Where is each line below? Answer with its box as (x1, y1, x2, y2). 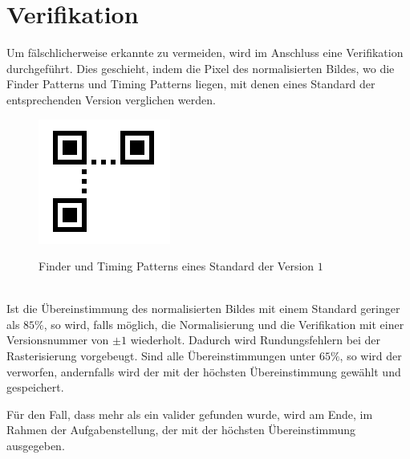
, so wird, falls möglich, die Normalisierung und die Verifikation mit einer (43, 315, 404, 332)
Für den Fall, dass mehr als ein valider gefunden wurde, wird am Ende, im (6, 405, 373, 422)
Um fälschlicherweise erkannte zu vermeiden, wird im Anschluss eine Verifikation (6, 44, 404, 61)
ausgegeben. (6, 437, 65, 454)
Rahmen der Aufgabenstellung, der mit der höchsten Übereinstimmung (6, 421, 355, 438)
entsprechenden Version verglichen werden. (6, 91, 216, 108)
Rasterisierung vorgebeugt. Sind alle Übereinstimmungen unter (6, 347, 316, 364)
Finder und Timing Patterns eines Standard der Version (39, 258, 315, 274)
